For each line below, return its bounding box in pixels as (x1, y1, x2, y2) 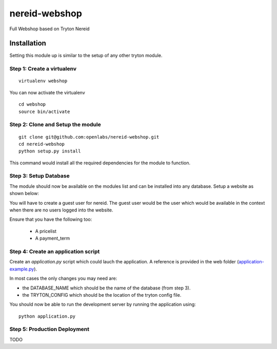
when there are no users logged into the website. (9, 207, 113, 213)
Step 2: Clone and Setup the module (9, 121, 101, 128)
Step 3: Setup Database (9, 172, 70, 180)
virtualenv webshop (18, 78, 68, 84)
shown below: (9, 190, 39, 197)
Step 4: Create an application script (9, 248, 100, 255)
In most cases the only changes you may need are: (9, 275, 117, 282)
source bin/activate (18, 108, 70, 114)
